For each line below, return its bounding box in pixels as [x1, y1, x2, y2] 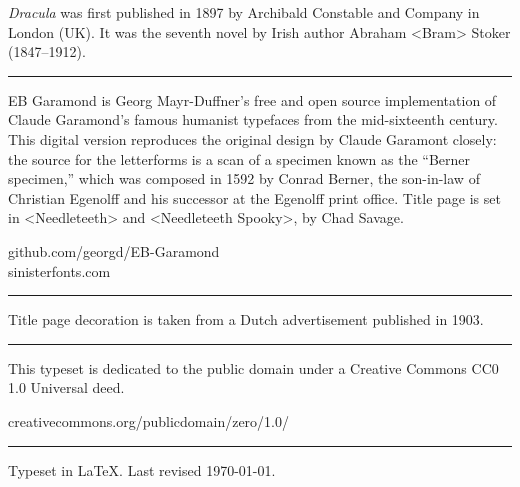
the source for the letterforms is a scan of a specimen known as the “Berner [8, 148, 471, 169]
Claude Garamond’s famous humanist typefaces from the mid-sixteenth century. [8, 109, 498, 130]
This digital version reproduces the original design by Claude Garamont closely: [8, 128, 497, 149]
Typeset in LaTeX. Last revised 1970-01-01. [8, 459, 276, 480]
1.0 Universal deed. [8, 377, 125, 398]
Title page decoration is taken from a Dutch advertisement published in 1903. [8, 309, 484, 330]
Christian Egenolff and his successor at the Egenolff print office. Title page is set [8, 187, 501, 208]
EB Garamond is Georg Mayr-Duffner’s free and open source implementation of [8, 89, 497, 110]
